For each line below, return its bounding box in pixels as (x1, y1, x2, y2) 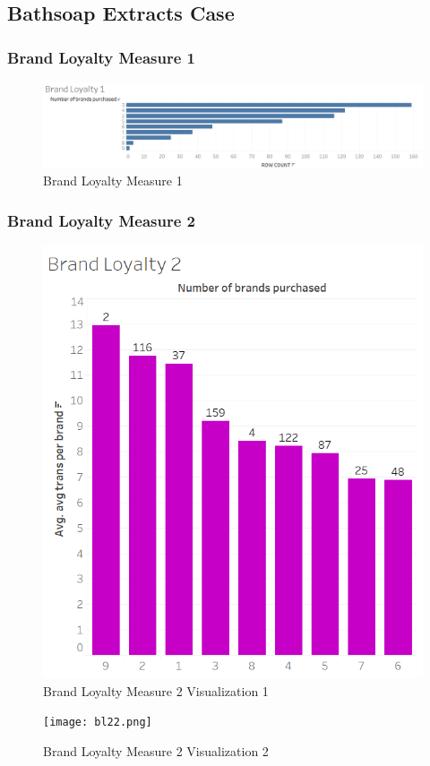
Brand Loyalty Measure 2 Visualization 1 (43, 681, 269, 700)
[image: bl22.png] (43, 716, 152, 729)
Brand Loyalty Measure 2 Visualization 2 (43, 742, 269, 760)
